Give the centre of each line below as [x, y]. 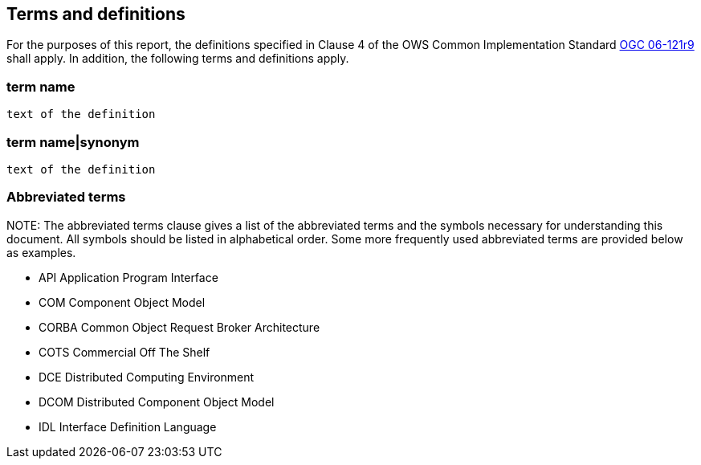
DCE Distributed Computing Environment [147, 377]
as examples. [41, 252]
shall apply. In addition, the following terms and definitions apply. [178, 59]
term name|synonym [73, 142]
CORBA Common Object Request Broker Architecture [179, 327]
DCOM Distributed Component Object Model [157, 402]
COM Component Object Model [122, 302]
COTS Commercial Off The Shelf [124, 352]
